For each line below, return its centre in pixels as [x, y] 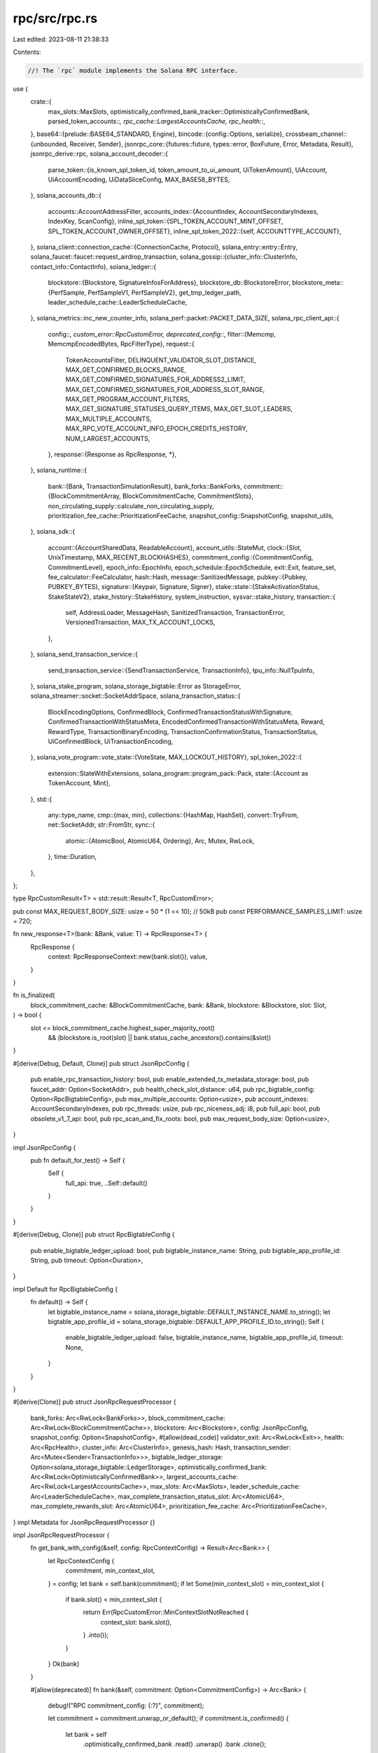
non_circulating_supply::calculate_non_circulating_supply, [131, 506]
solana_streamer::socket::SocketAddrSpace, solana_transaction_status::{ [135, 696]
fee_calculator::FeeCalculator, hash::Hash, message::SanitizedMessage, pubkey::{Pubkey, [178, 577]
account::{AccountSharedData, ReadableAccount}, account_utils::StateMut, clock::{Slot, [175, 548]
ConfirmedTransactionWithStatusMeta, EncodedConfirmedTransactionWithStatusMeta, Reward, [186, 722]
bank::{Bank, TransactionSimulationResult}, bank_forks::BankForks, [145, 486]
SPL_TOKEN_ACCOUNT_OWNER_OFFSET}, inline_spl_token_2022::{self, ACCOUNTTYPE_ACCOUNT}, [195, 231]
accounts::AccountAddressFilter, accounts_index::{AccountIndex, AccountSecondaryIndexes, [183, 211]
